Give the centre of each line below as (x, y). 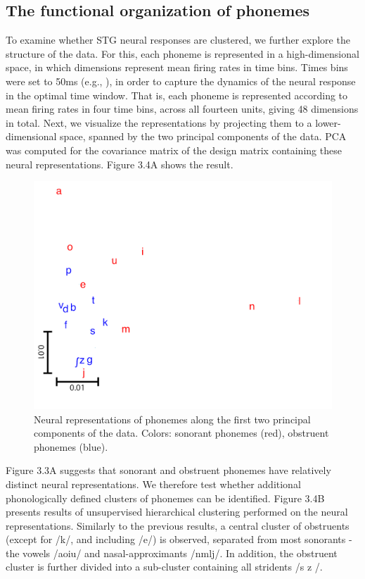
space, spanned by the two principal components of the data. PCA (203, 136)
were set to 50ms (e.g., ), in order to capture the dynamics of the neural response (181, 81)
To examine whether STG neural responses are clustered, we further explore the (178, 40)
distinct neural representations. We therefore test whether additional (153, 484)
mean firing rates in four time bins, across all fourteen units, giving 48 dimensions (182, 109)
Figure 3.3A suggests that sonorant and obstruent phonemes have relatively (168, 470)
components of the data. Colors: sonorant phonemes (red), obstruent (181, 433)
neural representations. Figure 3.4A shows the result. (120, 164)
